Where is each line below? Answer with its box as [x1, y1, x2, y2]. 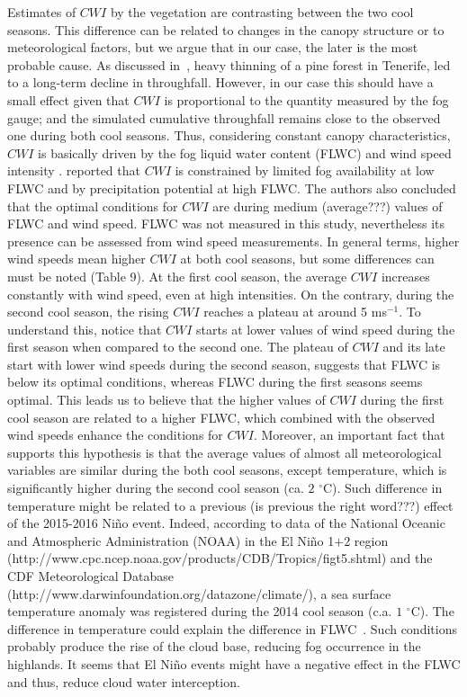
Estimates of [7, 3, 76, 21]
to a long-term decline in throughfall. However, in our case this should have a [7, 73, 434, 92]
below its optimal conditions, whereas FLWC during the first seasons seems [7, 372, 423, 391]
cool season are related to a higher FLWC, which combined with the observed [7, 407, 436, 426]
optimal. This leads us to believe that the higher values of [7, 390, 326, 409]
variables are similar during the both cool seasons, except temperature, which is [7, 460, 447, 479]
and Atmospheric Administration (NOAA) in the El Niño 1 [7, 531, 335, 550]
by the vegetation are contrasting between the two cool [110, 3, 414, 21]
